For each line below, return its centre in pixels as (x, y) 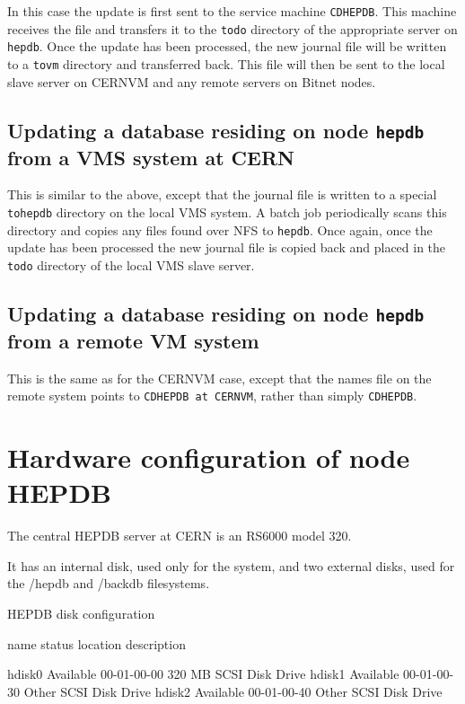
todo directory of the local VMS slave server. (131, 264)
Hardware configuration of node (209, 458)
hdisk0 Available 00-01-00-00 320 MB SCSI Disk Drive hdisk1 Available (203, 674)
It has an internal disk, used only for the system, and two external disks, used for (231, 565)
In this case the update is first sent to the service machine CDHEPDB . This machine (232, 11)
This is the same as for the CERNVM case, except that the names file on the (219, 378)
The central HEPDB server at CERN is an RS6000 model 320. (180, 536)
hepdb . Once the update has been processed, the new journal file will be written (227, 46)
